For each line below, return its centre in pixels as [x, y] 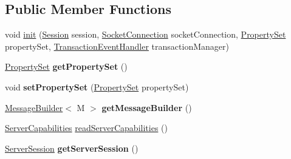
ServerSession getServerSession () [72, 148]
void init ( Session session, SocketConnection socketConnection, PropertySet [145, 34]
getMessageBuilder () [147, 107]
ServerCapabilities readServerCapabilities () [86, 128]
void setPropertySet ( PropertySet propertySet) [97, 86]
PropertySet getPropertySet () [66, 66]
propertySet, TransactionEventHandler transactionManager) [117, 46]
